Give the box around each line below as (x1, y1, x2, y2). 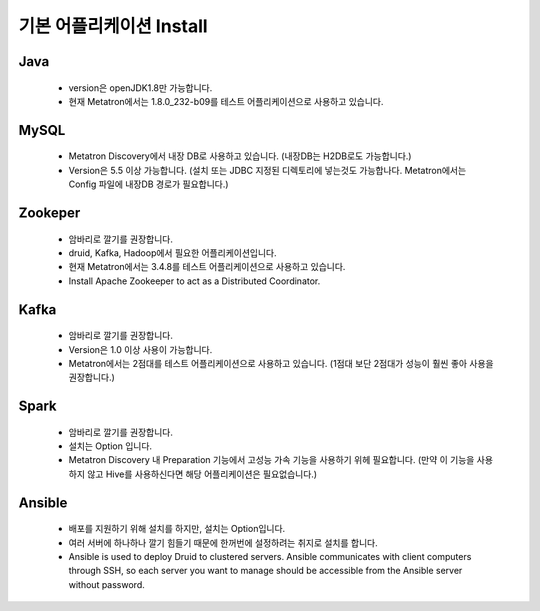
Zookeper (18, 204, 81, 221)
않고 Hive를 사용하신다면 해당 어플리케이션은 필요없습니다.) (86, 468, 318, 480)
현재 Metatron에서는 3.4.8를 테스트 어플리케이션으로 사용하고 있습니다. (68, 261, 346, 273)
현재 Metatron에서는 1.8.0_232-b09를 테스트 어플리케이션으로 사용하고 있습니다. (68, 95, 384, 107)
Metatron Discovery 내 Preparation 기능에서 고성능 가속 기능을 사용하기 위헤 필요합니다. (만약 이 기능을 (68, 454, 475, 466)
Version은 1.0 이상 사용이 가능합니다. (68, 343, 213, 355)
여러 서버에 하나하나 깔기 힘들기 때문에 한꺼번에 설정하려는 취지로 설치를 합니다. (68, 536, 379, 549)
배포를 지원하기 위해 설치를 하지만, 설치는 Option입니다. (68, 523, 286, 535)
